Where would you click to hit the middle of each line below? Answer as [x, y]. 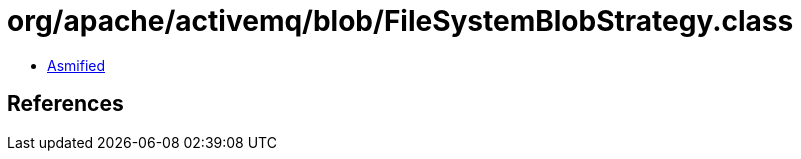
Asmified [76, 65]
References [65, 104]
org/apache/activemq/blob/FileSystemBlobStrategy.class [400, 21]
